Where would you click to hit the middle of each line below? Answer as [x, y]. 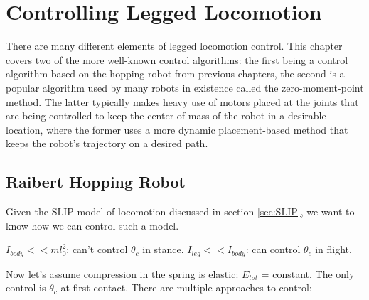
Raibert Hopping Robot [96, 182]
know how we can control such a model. [92, 225]
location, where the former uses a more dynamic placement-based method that [177, 129]
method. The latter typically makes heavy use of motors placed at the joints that [182, 101]
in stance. [163, 249]
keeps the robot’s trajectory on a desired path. [107, 143]
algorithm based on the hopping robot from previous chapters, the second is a [175, 74]
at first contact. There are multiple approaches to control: [186, 288]
